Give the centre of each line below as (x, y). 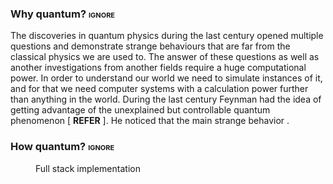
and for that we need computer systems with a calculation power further (159, 89)
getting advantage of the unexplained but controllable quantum (140, 110)
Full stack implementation (88, 168)
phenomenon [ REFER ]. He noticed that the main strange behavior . (150, 121)
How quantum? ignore (62, 147)
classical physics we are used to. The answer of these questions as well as (165, 57)
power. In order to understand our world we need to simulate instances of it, (166, 78)
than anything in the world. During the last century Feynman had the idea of (166, 99)
